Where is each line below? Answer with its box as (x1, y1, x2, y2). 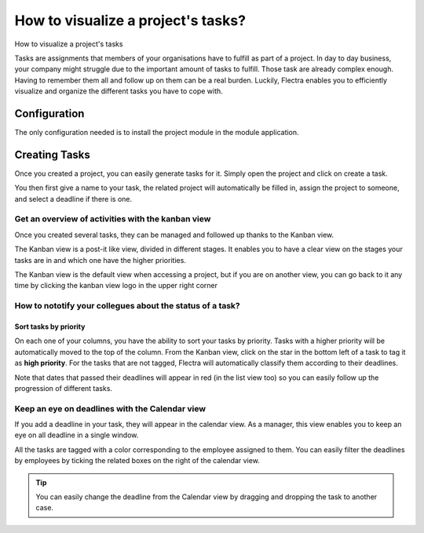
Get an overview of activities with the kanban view (14, 214, 211, 225)
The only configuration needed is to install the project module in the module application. (14, 128, 299, 137)
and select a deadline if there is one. (14, 194, 133, 203)
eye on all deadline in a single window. (14, 430, 139, 440)
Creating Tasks (14, 148, 90, 161)
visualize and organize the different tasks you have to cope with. (14, 86, 223, 96)
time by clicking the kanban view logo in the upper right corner (14, 281, 218, 290)
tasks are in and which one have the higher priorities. (14, 255, 186, 265)
